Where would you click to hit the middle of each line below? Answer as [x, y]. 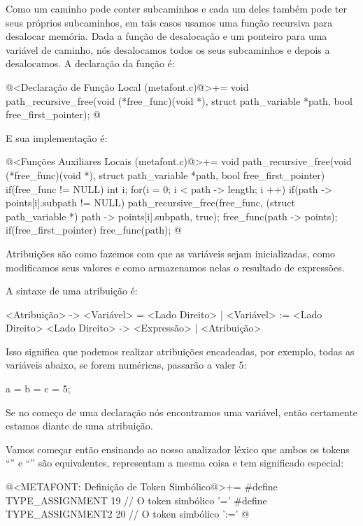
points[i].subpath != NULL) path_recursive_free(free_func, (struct [150, 202]
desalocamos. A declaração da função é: [90, 63]
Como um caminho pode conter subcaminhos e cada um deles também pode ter [176, 8]
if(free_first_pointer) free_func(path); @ [94, 230]
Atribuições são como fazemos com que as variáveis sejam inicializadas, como [171, 253]
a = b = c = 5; [38, 389]
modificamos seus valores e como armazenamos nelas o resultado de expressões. [175, 267]
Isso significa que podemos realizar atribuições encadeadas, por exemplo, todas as [180, 351]
